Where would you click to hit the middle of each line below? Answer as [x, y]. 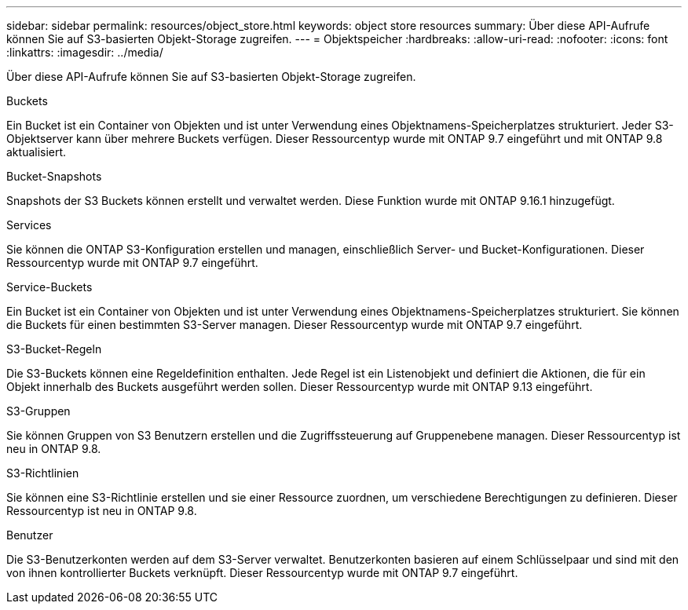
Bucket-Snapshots [54, 176]
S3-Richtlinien [43, 473]
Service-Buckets [49, 287]
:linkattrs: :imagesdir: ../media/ [85, 52]
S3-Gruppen [38, 411]
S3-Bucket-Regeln [54, 349]
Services [29, 225]
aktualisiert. [37, 152]
